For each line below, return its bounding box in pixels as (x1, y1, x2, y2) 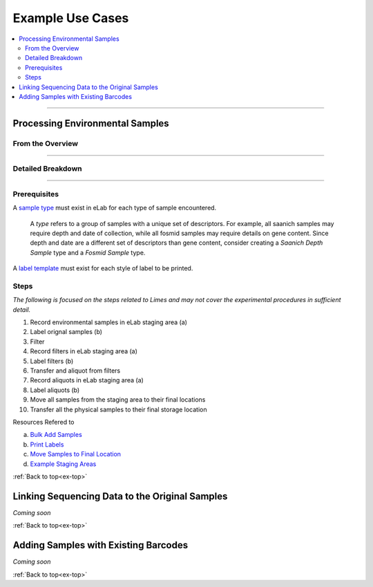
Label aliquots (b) (30, 386, 80, 394)
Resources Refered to (12, 418, 75, 426)
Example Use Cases (12, 10, 129, 26)
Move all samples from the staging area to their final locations (30, 395, 206, 404)
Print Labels (30, 440, 64, 449)
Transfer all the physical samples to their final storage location (30, 405, 207, 413)
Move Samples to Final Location (30, 450, 121, 458)
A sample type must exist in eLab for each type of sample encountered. (12, 204, 217, 212)
